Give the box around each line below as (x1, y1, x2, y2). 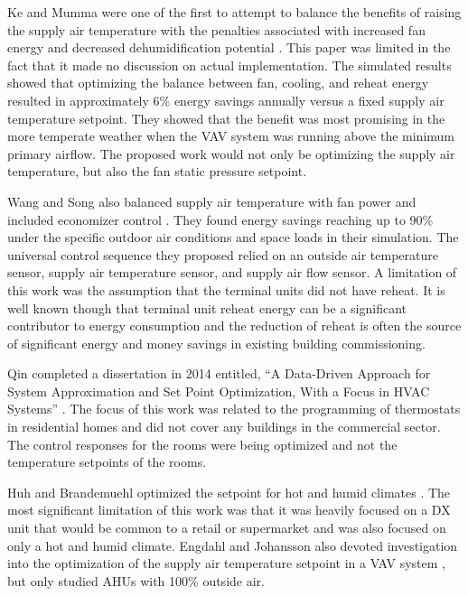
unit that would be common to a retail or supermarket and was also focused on (7, 518, 446, 537)
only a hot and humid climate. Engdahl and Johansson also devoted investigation (7, 535, 458, 554)
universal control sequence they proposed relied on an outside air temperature (7, 245, 438, 264)
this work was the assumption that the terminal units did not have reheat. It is (7, 280, 445, 299)
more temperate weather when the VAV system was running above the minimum (7, 126, 454, 145)
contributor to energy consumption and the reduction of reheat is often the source (7, 316, 462, 335)
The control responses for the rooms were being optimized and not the (7, 434, 398, 453)
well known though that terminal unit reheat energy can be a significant (7, 298, 407, 317)
